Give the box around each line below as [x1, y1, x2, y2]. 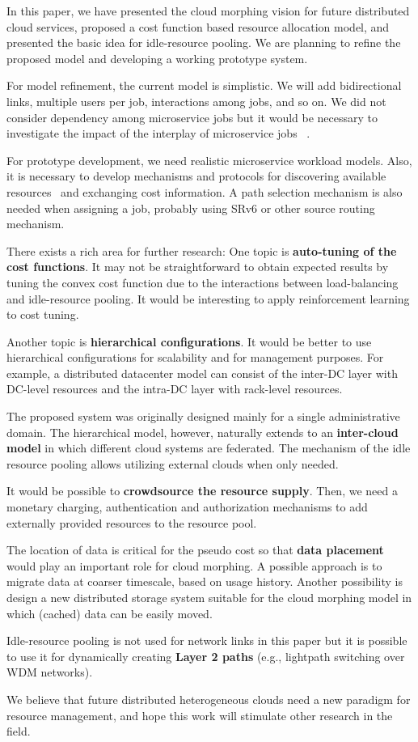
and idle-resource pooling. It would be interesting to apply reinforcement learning [6, 290, 410, 307]
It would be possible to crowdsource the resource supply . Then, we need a [6, 482, 398, 499]
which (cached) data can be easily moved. [6, 604, 213, 621]
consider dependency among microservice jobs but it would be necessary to [6, 108, 378, 125]
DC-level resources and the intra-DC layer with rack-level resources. [6, 380, 343, 397]
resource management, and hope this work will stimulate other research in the [6, 706, 393, 723]
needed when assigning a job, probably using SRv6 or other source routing [6, 199, 375, 216]
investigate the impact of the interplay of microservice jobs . [6, 125, 310, 142]
